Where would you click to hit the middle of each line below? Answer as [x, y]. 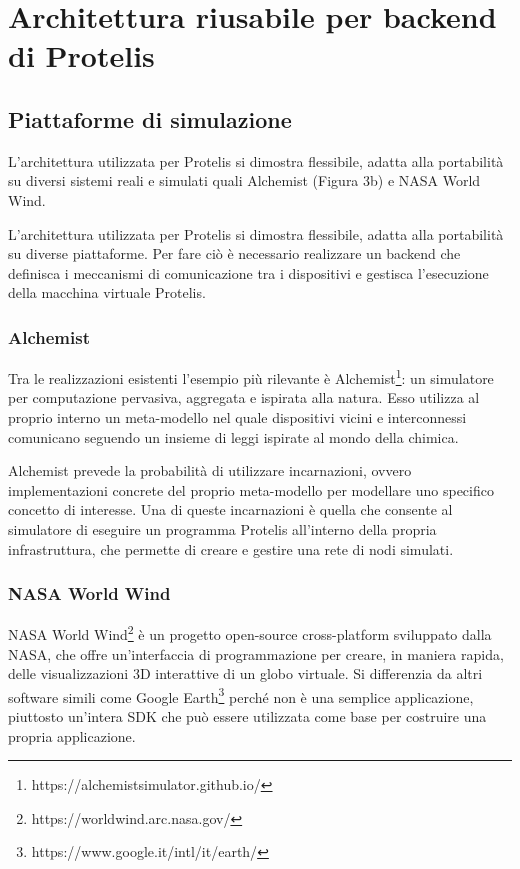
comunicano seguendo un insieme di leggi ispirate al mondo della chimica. [233, 436]
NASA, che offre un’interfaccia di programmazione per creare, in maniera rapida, [256, 653]
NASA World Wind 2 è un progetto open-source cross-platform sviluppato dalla [250, 633]
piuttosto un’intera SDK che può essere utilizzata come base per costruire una [247, 716]
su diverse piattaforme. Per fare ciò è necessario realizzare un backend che [234, 253]
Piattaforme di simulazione [150, 118]
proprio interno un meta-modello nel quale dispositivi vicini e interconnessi [237, 416]
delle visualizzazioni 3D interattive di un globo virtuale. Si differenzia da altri [245, 673]
